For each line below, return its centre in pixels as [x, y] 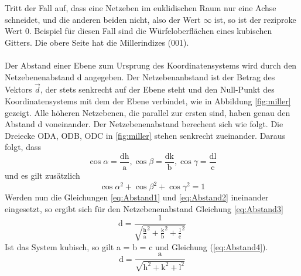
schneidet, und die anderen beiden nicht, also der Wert [103, 19]
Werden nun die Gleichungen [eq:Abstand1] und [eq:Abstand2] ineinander [137, 197]
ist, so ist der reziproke [255, 19]
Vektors [18, 89]
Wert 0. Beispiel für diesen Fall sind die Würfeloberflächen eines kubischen [138, 31]
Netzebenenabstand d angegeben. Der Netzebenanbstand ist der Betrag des [140, 76]
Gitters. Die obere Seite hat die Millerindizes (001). [97, 42]
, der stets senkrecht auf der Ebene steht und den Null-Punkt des [157, 89]
